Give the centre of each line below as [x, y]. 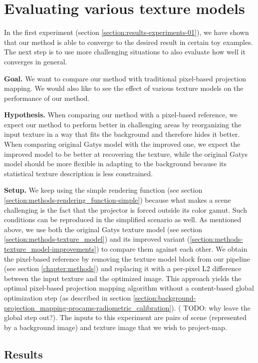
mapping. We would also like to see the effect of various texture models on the [124, 88]
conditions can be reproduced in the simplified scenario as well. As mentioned [123, 219]
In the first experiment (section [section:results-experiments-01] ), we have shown [127, 32]
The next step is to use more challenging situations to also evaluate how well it [125, 52]
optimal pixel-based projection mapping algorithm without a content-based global [129, 288]
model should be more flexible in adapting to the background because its [115, 164]
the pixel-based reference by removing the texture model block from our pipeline [127, 258]
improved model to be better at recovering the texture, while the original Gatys [126, 154]
